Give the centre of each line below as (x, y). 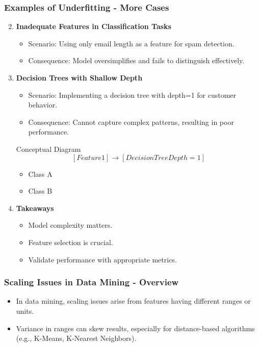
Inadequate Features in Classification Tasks (94, 26)
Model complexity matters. (70, 225)
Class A (40, 173)
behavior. (43, 105)
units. (25, 311)
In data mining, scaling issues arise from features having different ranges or (133, 301)
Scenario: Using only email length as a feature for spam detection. (131, 43)
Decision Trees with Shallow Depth (79, 77)
